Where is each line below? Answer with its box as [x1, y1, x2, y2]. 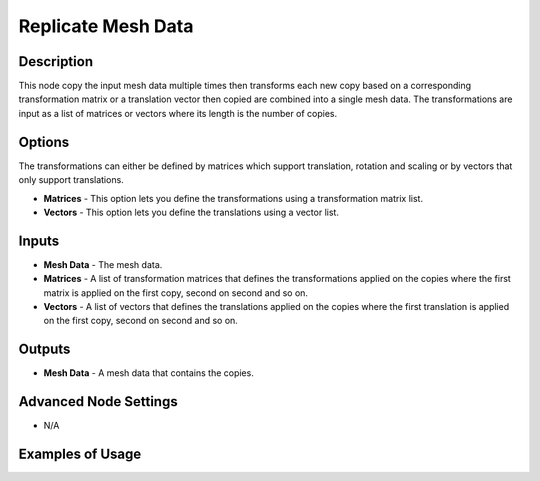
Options [18, 133, 70, 150]
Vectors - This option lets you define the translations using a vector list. [43, 206, 340, 218]
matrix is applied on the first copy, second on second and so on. [43, 286, 309, 299]
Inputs [18, 232, 60, 249]
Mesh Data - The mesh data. [43, 258, 163, 270]
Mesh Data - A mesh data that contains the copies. [43, 367, 254, 379]
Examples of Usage [18, 446, 142, 463]
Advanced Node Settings [18, 393, 179, 410]
